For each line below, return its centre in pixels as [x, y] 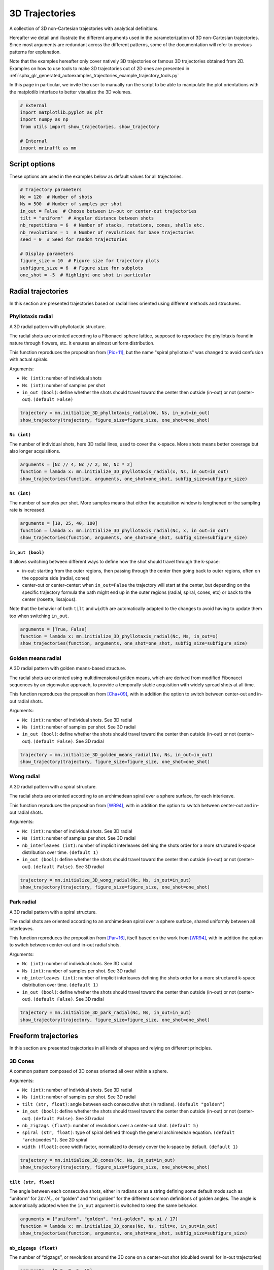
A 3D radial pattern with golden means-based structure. [68, 669]
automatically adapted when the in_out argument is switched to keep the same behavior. [104, 1205]
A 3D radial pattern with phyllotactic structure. [58, 326]
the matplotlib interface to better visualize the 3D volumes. [71, 92]
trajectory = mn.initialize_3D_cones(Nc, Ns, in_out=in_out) [98, 1160]
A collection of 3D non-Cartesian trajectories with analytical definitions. [84, 28]
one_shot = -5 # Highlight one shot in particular [86, 275]
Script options [32, 164]
